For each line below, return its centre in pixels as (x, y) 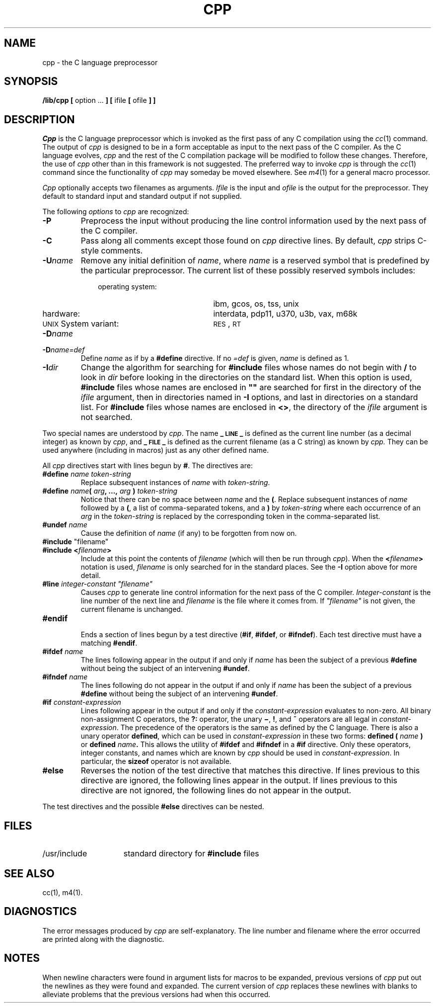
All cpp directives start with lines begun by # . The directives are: (147, 466)
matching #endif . (109, 643)
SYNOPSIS (31, 82)
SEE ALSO (29, 873)
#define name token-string (87, 474)
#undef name (65, 525)
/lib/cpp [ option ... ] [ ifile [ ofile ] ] (99, 100)
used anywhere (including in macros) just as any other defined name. (156, 450)
